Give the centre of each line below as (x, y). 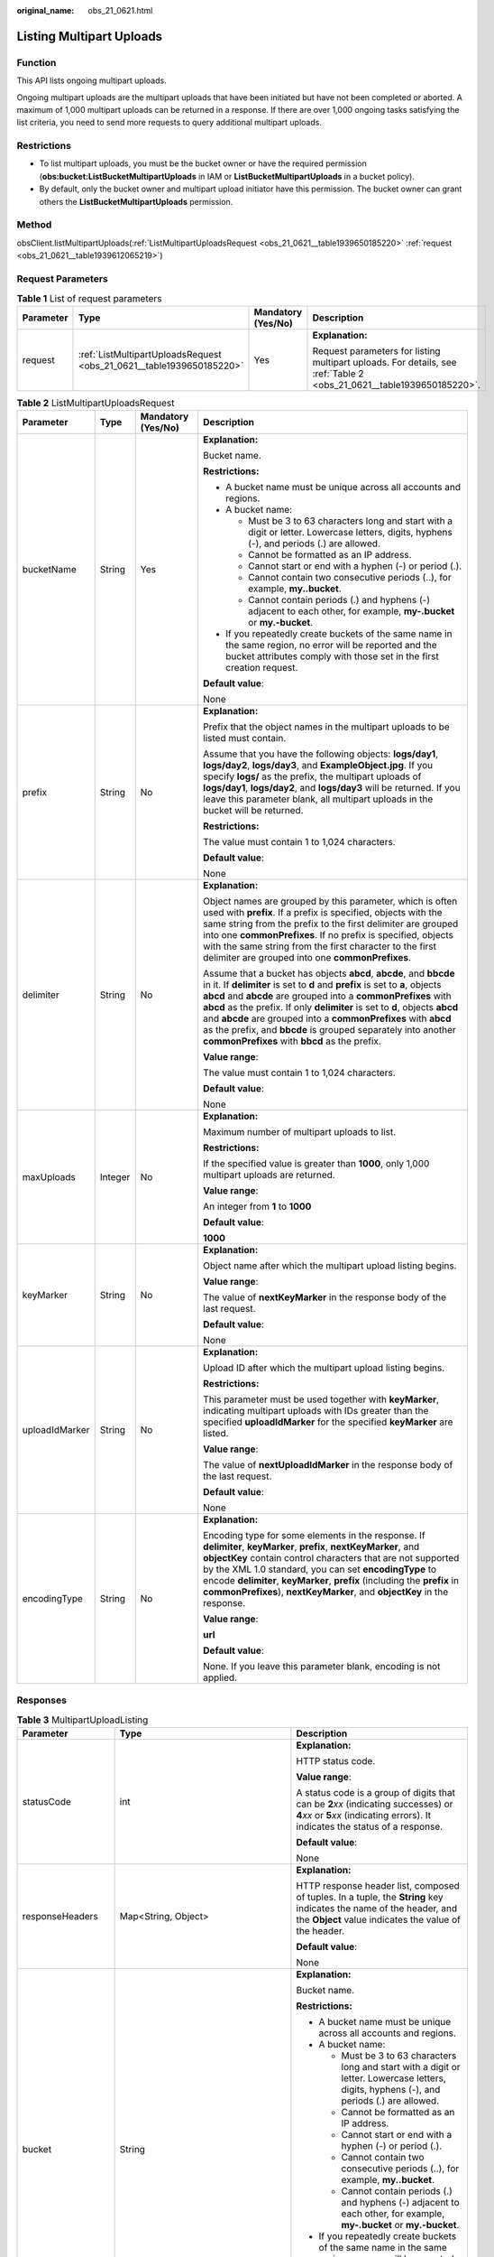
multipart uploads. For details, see (384, 362)
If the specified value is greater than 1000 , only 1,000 (316, 1164)
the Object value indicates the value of (379, 1920)
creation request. (262, 668)
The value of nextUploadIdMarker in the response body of (328, 1465)
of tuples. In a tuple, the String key (370, 1898)
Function (37, 62)
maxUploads (49, 1177)
